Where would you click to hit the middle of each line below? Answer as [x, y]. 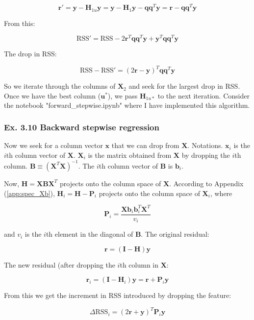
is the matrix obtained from [130, 155]
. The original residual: [175, 234]
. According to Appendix [206, 183]
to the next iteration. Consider [203, 95]
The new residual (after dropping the [60, 264]
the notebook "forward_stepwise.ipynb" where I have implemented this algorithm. [127, 105]
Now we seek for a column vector [53, 145]
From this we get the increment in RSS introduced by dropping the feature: [118, 295]
